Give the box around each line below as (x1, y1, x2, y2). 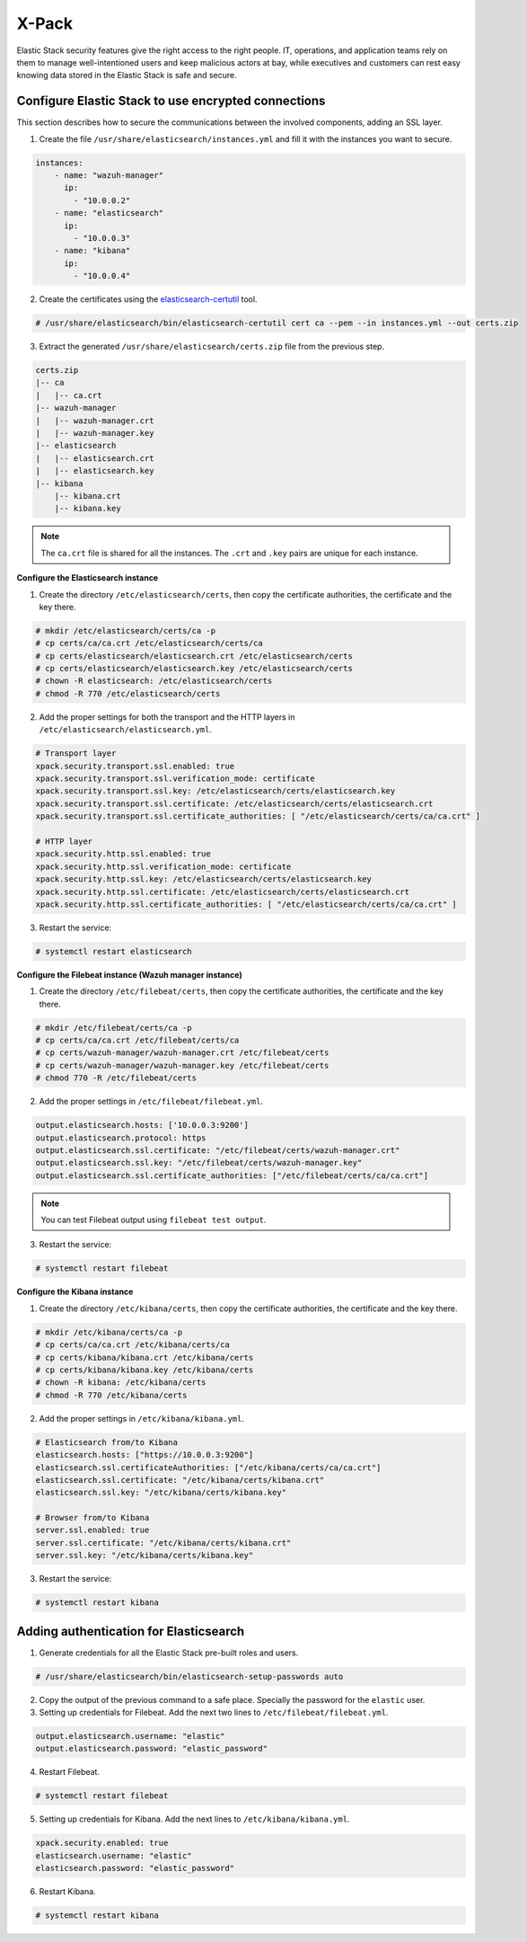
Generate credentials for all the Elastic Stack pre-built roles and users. (39, 1647, 299, 1658)
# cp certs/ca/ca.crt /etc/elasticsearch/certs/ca (35, 638, 264, 649)
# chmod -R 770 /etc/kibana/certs (35, 1389, 188, 1400)
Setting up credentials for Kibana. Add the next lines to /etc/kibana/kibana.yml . (39, 1813, 350, 1824)
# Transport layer (35, 749, 117, 758)
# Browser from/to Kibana (35, 1512, 150, 1523)
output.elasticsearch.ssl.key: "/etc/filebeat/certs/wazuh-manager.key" (35, 1157, 363, 1168)
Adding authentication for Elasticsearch (16, 1623, 245, 1639)
